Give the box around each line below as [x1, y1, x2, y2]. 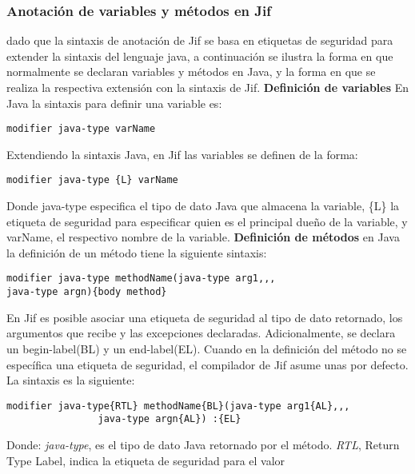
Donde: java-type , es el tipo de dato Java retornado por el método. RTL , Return [6, 436, 400, 453]
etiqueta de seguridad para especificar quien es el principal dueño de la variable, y [6, 213, 408, 229]
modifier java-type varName [6, 123, 156, 135]
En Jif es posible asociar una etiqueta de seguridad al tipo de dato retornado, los [6, 309, 403, 325]
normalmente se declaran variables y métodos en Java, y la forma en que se [6, 63, 376, 80]
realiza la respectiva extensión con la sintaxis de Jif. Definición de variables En [6, 79, 409, 95]
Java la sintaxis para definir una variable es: [6, 94, 222, 111]
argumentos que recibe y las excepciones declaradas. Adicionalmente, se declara [6, 325, 396, 341]
